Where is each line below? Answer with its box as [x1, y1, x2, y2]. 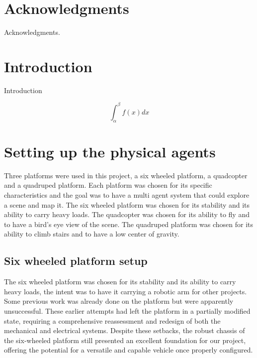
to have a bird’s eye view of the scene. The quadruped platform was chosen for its [4, 219, 254, 229]
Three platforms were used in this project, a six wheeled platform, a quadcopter [4, 170, 248, 180]
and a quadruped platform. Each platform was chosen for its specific [4, 180, 212, 190]
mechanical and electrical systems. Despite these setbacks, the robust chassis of [4, 325, 245, 336]
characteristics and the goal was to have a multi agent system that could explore [4, 190, 250, 200]
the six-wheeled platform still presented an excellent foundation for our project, [4, 335, 246, 345]
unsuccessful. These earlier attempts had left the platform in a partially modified [4, 306, 251, 316]
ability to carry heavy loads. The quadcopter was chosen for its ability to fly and [4, 209, 250, 220]
